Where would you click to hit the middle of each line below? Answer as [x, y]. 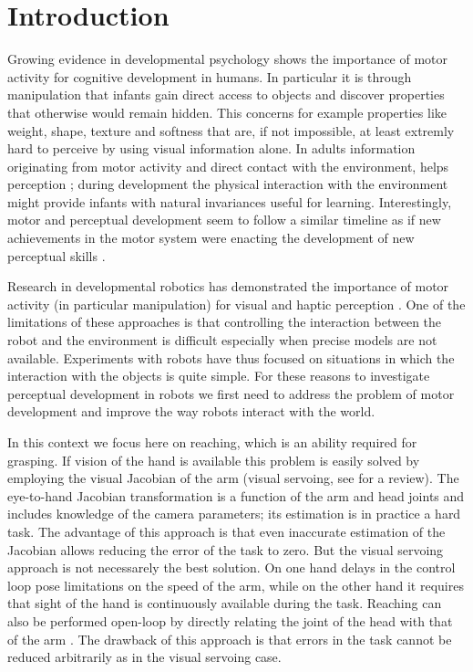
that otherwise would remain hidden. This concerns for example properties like [227, 112]
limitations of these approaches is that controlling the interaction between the [225, 322]
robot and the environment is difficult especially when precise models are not [222, 340]
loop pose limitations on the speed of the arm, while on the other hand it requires [236, 585]
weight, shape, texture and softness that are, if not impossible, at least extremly [231, 130]
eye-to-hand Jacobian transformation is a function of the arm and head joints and [236, 495]
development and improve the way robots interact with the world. [191, 411]
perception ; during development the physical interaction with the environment [228, 184]
